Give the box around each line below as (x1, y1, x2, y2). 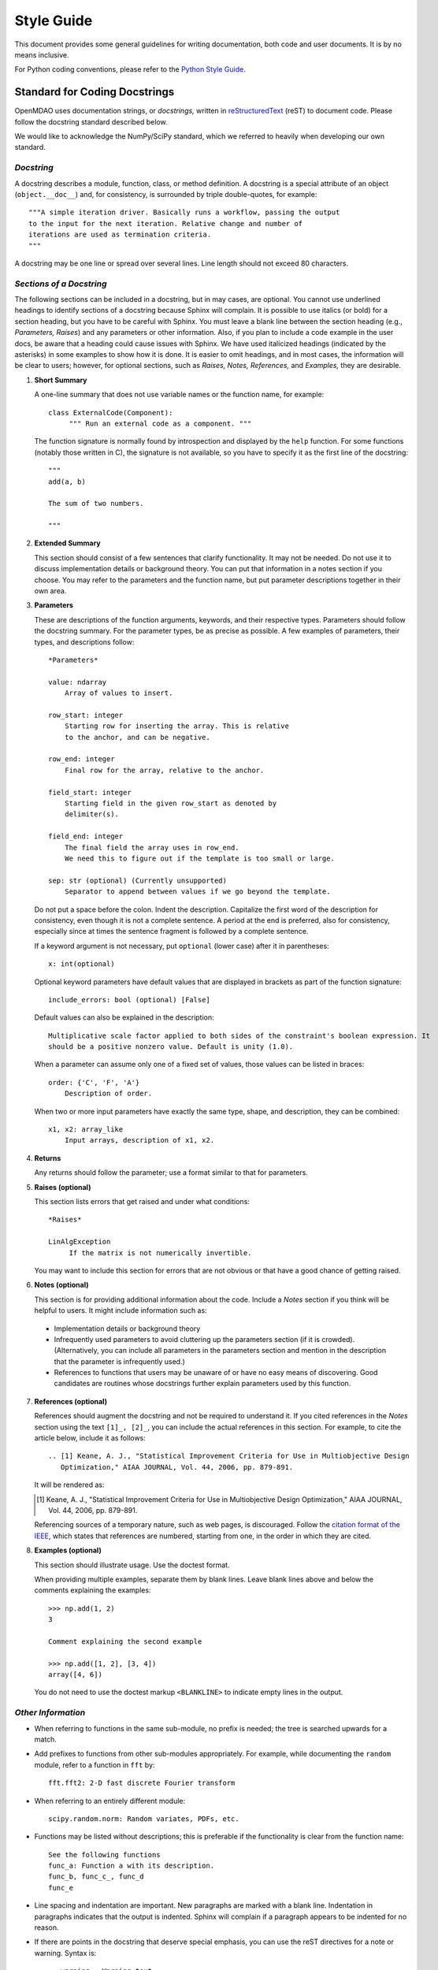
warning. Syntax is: (34, 1948, 97, 1957)
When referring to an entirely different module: (34, 1796, 185, 1805)
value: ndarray (48, 678, 107, 686)
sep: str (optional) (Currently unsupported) (48, 875, 228, 885)
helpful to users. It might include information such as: (34, 1306, 208, 1315)
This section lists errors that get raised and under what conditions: (34, 1196, 250, 1206)
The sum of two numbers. (48, 499, 144, 508)
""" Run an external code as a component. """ (69, 418, 252, 428)
